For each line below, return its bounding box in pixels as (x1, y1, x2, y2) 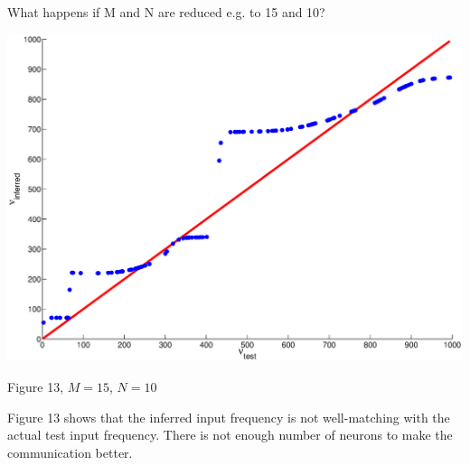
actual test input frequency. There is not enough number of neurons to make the (7, 425, 453, 444)
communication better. (7, 442, 133, 461)
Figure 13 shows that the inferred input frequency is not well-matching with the (7, 407, 450, 426)
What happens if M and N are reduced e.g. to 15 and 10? (7, 3, 325, 21)
